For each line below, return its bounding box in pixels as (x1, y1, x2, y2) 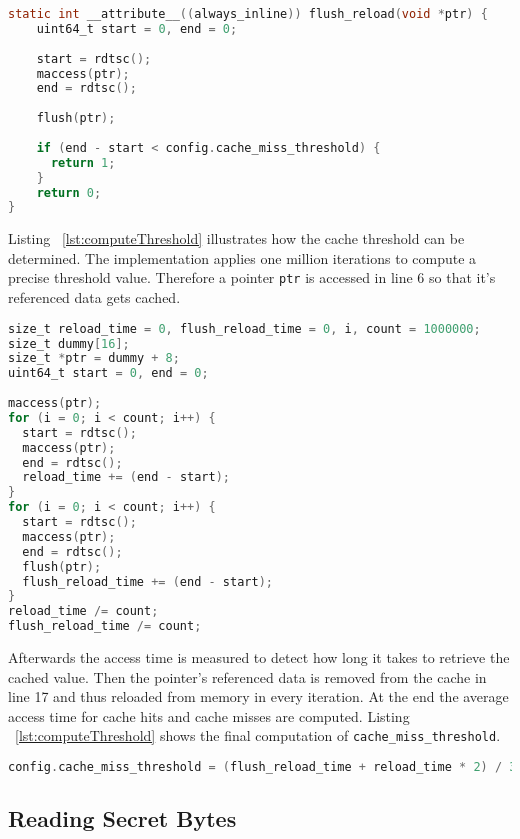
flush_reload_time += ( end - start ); (22, 574, 273, 589)
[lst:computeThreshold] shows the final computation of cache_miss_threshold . (15, 725, 501, 746)
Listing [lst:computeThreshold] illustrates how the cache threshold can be (8, 228, 465, 249)
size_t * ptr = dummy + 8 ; (8, 351, 180, 366)
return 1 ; (50, 155, 116, 170)
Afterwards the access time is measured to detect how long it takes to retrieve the (8, 647, 510, 668)
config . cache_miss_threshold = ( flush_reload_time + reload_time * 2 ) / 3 (8, 760, 517, 775)
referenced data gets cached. (8, 287, 181, 308)
